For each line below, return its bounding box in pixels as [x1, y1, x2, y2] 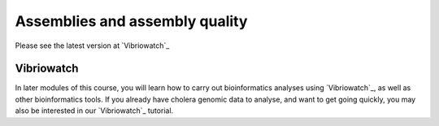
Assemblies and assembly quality [15, 12, 248, 30]
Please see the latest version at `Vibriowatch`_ [15, 41, 170, 50]
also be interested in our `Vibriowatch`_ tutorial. [15, 106, 174, 115]
